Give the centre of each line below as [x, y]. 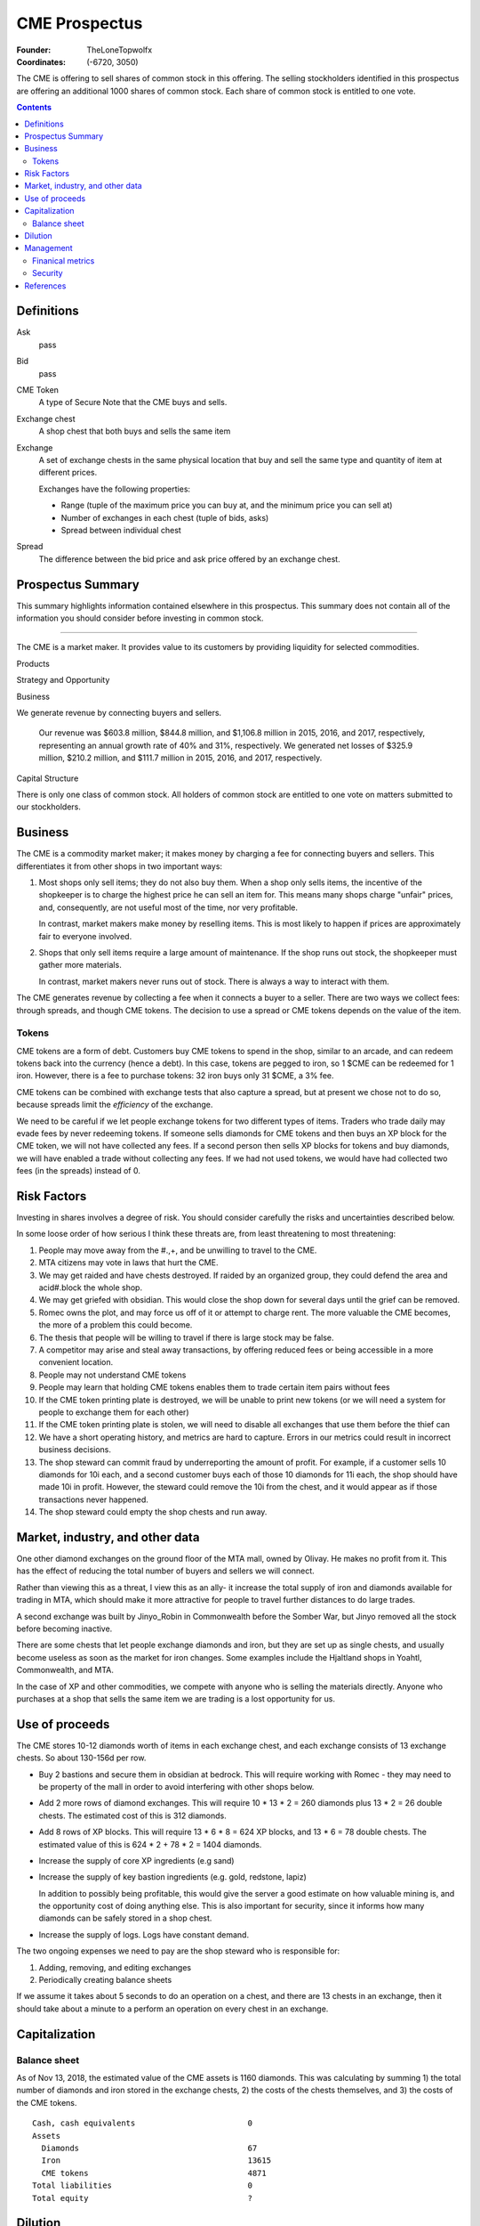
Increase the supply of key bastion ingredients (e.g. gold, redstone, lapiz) [172, 1877]
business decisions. [75, 1450]
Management [48, 248]
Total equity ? [143, 2198]
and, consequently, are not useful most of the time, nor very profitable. [168, 907]
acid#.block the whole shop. [90, 1288]
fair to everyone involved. [85, 936]
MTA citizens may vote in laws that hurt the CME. [128, 1263]
